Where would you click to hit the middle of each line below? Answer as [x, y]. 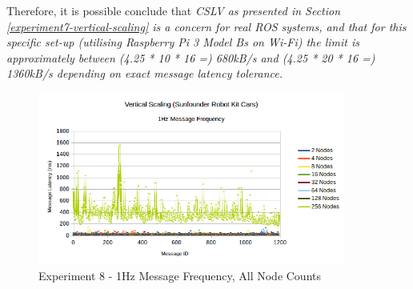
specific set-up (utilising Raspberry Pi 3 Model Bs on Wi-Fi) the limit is [183, 42]
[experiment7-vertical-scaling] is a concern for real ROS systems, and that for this [206, 26]
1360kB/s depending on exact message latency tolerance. [144, 73]
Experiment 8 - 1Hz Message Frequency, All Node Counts [180, 275]
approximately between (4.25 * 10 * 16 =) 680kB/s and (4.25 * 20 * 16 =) [191, 57]
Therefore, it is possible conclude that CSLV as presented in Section [174, 10]
